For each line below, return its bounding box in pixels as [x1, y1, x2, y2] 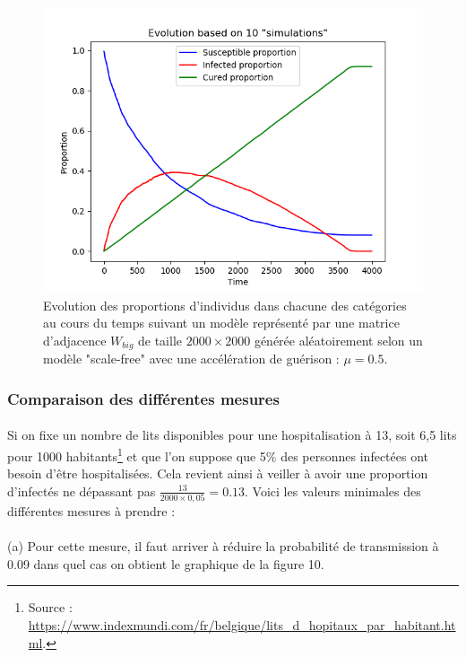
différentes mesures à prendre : [7, 502, 176, 521]
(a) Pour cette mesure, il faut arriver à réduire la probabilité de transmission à [7, 537, 439, 556]
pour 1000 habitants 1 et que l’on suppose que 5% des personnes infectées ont [7, 443, 429, 465]
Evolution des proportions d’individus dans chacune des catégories [43, 295, 407, 314]
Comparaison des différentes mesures [7, 387, 280, 409]
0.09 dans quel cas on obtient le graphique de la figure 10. [7, 554, 324, 573]
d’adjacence [43, 330, 107, 349]
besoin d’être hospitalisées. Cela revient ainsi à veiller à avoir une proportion [7, 464, 428, 483]
